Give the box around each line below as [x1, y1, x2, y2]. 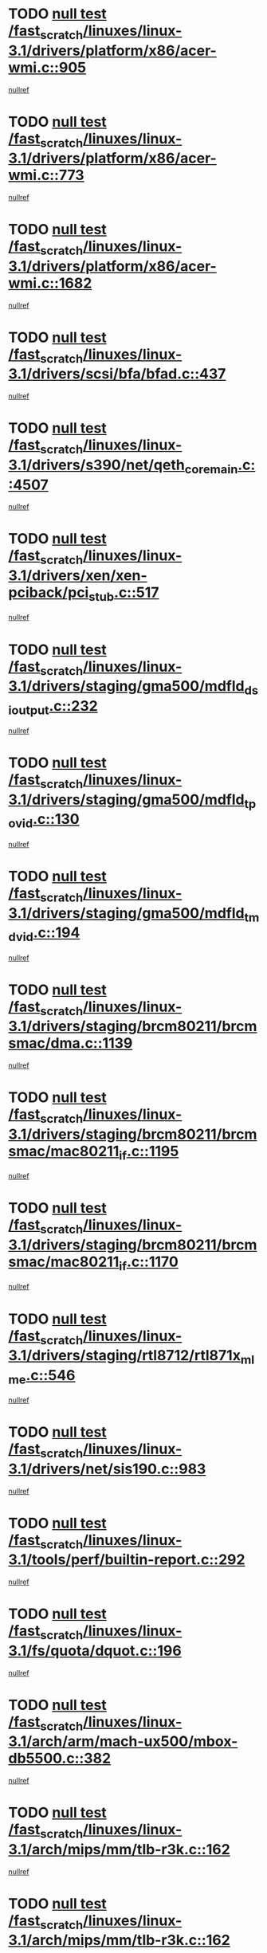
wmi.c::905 [8, 58, 86, 76]
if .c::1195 [119, 1142, 179, 1163]
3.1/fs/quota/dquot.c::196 [8, 1641, 182, 1660]
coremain [184, 461, 238, 476]
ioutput [8, 702, 49, 718]
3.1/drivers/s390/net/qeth [8, 456, 185, 474]
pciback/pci [8, 583, 89, 602]
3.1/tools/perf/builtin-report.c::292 [8, 1551, 245, 1569]
